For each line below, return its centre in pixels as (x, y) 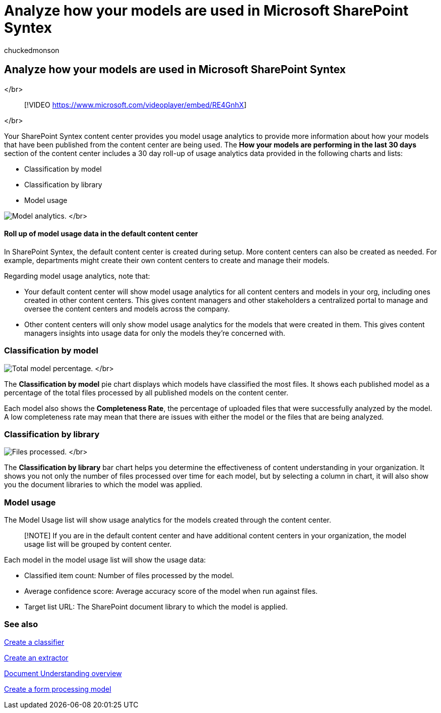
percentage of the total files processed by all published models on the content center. (146, 392)
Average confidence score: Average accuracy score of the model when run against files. (171, 591)
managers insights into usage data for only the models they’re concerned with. (155, 333)
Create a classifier (34, 642)
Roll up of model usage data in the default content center (101, 234)
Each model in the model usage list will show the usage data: (105, 560)
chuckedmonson (32, 50)
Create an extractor (36, 657)
